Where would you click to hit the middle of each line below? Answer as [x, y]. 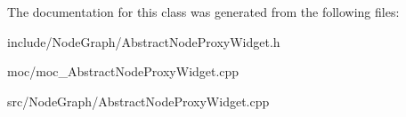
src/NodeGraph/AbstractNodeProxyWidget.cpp [138, 101]
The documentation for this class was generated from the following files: [203, 12]
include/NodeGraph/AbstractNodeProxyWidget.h [144, 41]
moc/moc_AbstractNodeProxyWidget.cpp [123, 71]
